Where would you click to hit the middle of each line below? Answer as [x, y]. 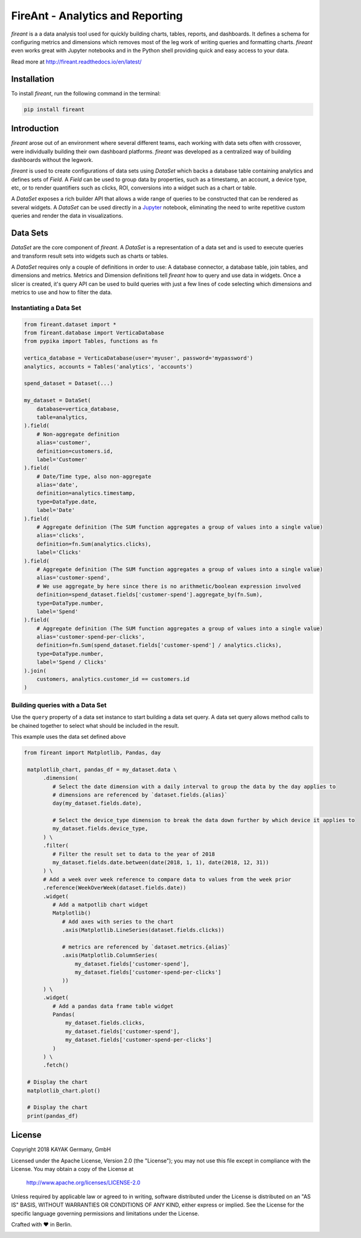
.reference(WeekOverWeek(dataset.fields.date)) [115, 888]
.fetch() [56, 1065]
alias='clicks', [60, 535]
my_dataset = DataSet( [57, 400]
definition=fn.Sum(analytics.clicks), [94, 544]
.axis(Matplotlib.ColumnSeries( [110, 956]
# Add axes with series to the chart [118, 921]
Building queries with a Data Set [59, 705]
